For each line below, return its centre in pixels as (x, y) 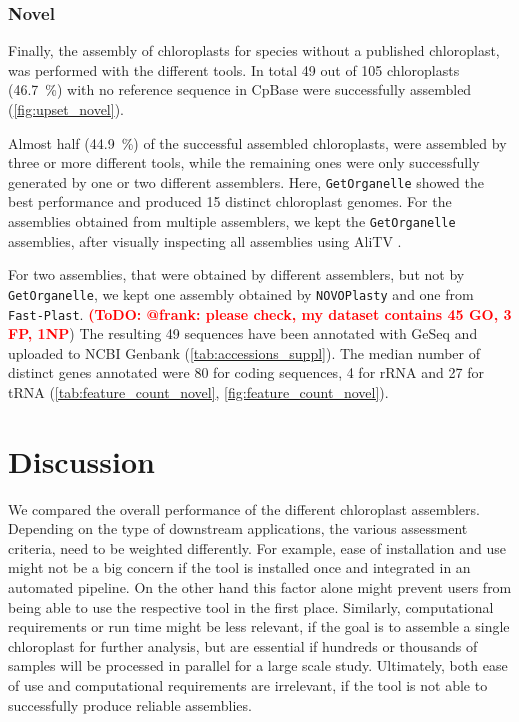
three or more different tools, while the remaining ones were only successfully (244, 162)
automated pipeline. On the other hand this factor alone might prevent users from (260, 587)
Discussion (81, 460)
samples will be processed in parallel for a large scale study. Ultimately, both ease (258, 665)
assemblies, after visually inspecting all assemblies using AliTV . (205, 240)
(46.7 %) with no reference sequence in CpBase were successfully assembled (240, 89)
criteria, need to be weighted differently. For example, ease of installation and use (257, 547)
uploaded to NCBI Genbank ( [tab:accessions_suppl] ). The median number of (244, 352)
